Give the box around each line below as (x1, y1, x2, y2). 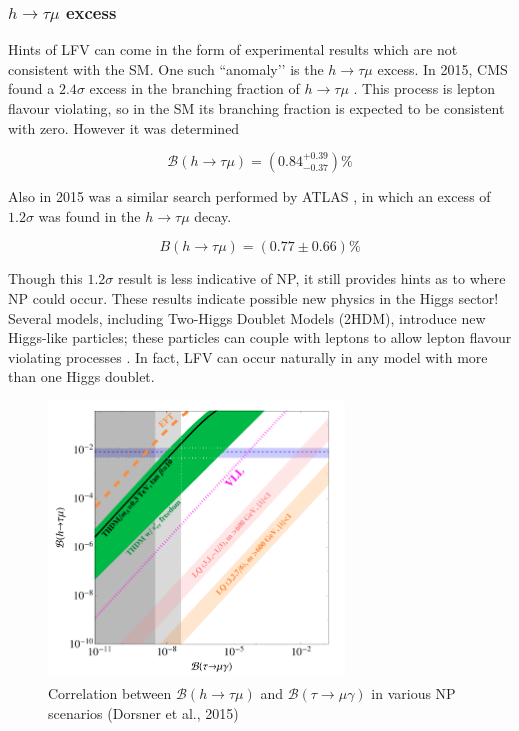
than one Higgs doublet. (8, 366, 155, 387)
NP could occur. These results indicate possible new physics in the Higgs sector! (8, 287, 499, 308)
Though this (8, 268, 83, 289)
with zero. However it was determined (8, 117, 240, 138)
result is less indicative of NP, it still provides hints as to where (117, 268, 506, 289)
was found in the (38, 205, 141, 226)
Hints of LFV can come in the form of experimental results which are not (8, 39, 458, 60)
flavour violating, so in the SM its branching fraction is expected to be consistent (8, 98, 505, 118)
